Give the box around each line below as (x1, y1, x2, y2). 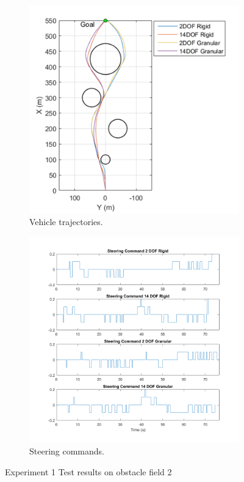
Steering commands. (29, 445, 105, 458)
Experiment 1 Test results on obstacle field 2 (5, 465, 172, 478)
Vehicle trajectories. (29, 215, 103, 228)
